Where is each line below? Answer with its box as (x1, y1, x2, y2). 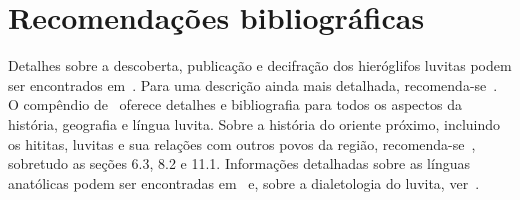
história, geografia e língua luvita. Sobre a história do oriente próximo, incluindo (8, 113, 501, 134)
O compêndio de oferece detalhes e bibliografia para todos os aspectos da (8, 94, 462, 115)
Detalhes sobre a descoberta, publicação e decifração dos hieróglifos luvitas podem (8, 55, 512, 76)
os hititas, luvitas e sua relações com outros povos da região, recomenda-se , (8, 133, 476, 154)
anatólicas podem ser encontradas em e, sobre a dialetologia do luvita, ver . (8, 172, 480, 193)
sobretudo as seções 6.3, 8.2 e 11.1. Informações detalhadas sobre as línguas (8, 153, 470, 174)
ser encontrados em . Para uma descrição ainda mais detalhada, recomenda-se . (8, 74, 498, 95)
